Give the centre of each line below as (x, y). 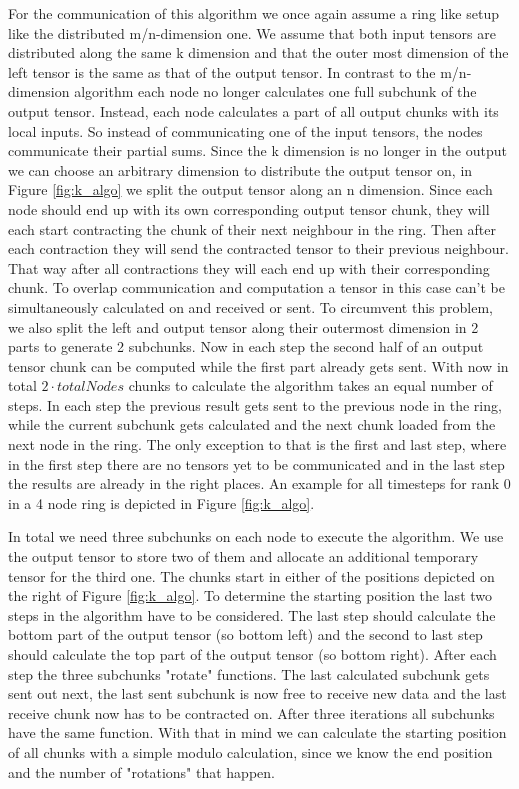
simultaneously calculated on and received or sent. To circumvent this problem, (250, 306)
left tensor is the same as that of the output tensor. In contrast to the (222, 71)
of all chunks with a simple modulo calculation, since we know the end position (250, 751)
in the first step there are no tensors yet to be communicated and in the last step (256, 463)
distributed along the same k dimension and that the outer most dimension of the (258, 52)
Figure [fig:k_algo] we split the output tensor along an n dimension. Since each (250, 189)
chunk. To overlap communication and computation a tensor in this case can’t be (256, 287)
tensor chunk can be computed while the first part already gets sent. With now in (258, 365)
